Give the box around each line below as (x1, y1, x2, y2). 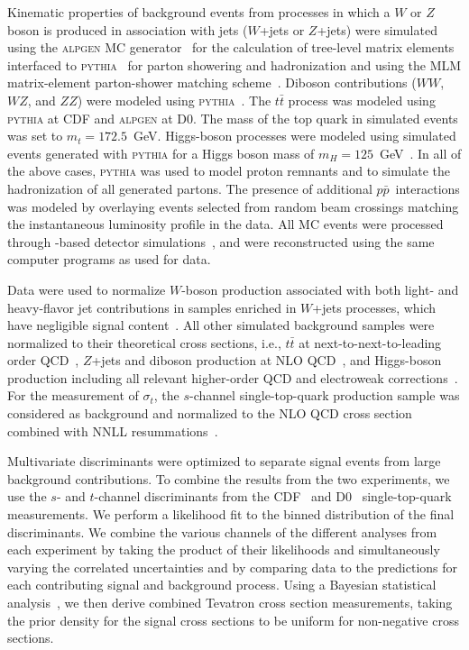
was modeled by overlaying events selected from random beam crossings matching (7, 197, 459, 215)
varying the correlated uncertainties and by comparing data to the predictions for (7, 557, 458, 576)
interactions (395, 179, 460, 197)
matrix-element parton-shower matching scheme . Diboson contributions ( (7, 73, 417, 92)
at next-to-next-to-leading (299, 333, 442, 352)
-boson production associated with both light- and (181, 279, 459, 298)
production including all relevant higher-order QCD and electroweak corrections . (7, 368, 458, 387)
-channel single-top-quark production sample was (189, 386, 460, 405)
